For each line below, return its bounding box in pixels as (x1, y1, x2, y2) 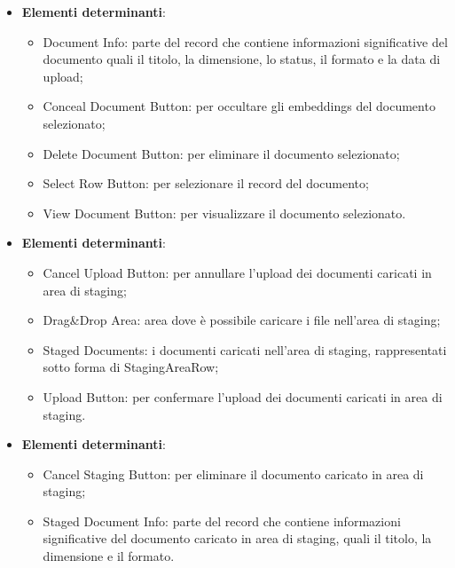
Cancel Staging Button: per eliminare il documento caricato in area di (43, 464, 424, 483)
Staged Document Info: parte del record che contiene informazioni (43, 511, 401, 530)
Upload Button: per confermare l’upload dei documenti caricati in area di (43, 387, 443, 406)
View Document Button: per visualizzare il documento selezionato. (43, 203, 406, 222)
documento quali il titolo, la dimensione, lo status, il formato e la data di (43, 50, 441, 68)
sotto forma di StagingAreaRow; (43, 358, 219, 376)
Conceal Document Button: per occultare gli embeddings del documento (43, 97, 435, 115)
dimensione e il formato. (43, 547, 175, 565)
